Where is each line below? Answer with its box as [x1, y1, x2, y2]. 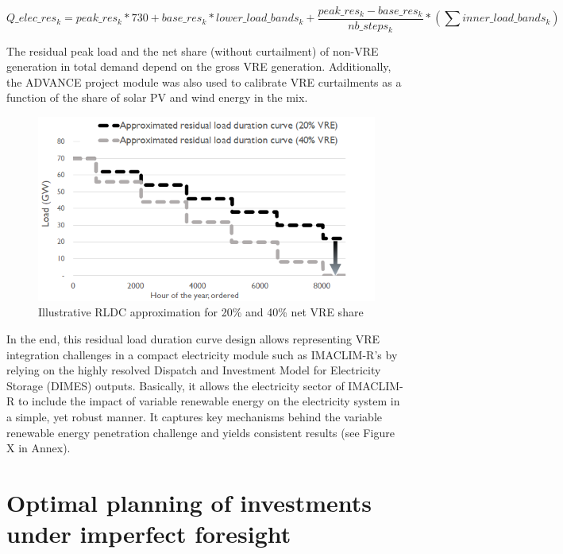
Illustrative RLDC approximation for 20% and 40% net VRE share [38, 304, 364, 320]
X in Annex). [6, 440, 71, 456]
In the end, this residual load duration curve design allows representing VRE [6, 331, 380, 347]
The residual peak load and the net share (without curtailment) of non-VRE [6, 42, 379, 59]
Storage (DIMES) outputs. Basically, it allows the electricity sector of [6, 377, 345, 393]
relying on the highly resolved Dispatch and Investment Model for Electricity [6, 362, 381, 378]
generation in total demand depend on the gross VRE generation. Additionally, [6, 58, 391, 75]
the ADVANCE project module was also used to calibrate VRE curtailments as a [6, 73, 402, 90]
